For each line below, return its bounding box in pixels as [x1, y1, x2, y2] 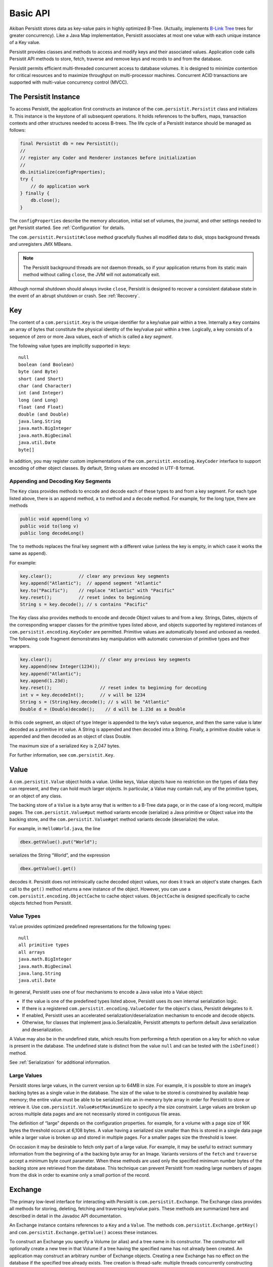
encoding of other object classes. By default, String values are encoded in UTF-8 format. [9, 465, 195, 471]
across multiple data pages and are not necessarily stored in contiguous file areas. [9, 1110, 181, 1117]
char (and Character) [18, 383, 72, 389]
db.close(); [30, 198, 61, 203]
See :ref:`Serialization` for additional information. [9, 1059, 111, 1065]
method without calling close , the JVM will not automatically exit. [23, 272, 160, 278]
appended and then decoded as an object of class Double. [9, 733, 131, 739]
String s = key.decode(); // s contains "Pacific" [20, 602, 149, 608]
